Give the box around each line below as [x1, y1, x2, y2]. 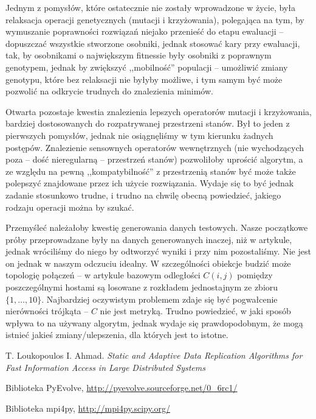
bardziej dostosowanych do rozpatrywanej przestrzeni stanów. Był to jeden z [5, 117, 290, 130]
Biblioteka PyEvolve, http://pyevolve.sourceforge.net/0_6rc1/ [5, 381, 238, 394]
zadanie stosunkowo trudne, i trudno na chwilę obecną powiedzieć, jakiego [5, 188, 281, 201]
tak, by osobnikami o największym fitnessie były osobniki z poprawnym [5, 49, 272, 62]
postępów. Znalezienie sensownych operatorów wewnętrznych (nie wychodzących [5, 141, 304, 153]
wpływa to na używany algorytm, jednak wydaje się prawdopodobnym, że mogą [5, 316, 303, 329]
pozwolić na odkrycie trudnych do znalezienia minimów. [5, 85, 213, 97]
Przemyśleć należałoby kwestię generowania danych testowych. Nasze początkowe [5, 221, 308, 234]
